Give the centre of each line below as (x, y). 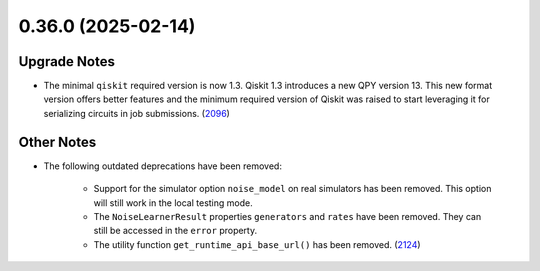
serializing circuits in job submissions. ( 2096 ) (136, 113)
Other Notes (57, 141)
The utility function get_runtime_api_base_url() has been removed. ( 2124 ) (257, 244)
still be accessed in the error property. (175, 231)
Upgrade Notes (66, 61)
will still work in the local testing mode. (173, 202)
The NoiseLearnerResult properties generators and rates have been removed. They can (287, 216)
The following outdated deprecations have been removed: (162, 166)
